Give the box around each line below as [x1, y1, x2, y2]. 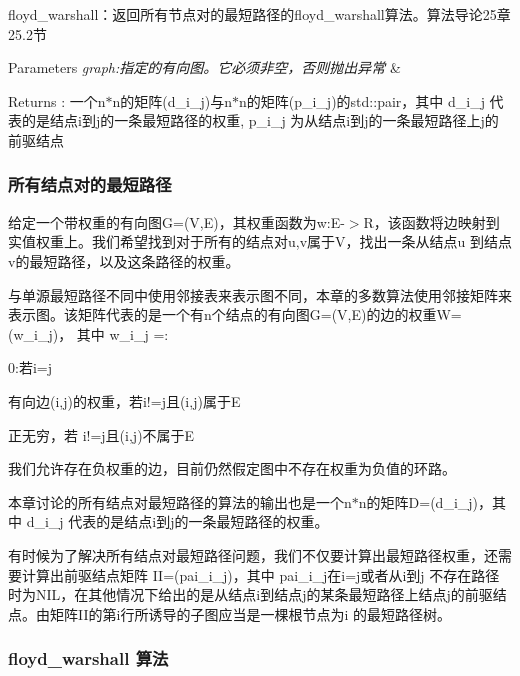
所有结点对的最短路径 [8, 172, 172, 197]
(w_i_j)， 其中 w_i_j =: [8, 323, 169, 344]
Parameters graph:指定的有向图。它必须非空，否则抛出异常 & [8, 57, 401, 78]
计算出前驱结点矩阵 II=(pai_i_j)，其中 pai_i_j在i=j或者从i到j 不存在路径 [21, 564, 500, 585]
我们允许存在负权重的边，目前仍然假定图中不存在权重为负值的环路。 [8, 458, 456, 479]
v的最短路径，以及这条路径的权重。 [8, 250, 240, 271]
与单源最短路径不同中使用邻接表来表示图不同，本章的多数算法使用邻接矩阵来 [8, 284, 512, 305]
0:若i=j [8, 357, 52, 378]
